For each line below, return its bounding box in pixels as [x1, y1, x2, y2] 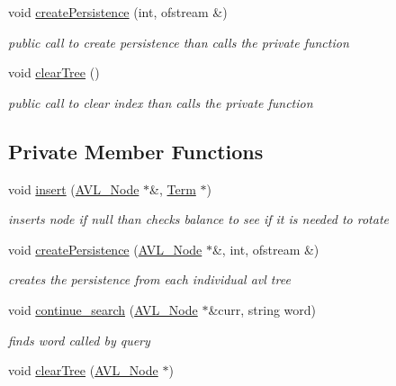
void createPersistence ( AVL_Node [8, 239, 202, 258]
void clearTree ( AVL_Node [8, 361, 158, 380]
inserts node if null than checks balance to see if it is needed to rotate [8, 210, 389, 229]
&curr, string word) [208, 300, 317, 319]
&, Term [149, 179, 196, 198]
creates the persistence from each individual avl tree [8, 270, 291, 289]
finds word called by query [8, 330, 150, 349]
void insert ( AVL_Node [8, 179, 139, 198]
